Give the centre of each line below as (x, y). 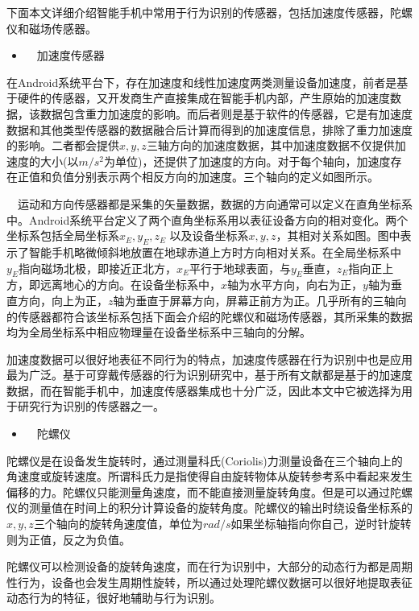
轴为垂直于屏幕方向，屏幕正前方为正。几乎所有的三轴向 (260, 300)
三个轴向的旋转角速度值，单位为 (118, 524)
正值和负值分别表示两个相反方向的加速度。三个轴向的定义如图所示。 (198, 177)
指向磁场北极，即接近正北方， (97, 268)
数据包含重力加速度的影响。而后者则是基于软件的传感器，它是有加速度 (226, 113)
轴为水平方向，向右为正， (295, 285)
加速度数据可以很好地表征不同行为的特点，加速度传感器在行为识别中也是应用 (209, 359)
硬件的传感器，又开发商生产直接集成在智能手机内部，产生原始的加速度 (203, 98)
